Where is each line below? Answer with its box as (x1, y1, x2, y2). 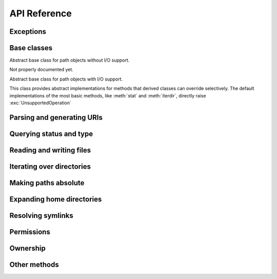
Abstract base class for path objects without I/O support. (9, 57, 130, 64)
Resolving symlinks (9, 211, 74, 220)
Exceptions (9, 27, 46, 36)
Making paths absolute (9, 178, 85, 187)
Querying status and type (9, 129, 93, 138)
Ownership (9, 244, 46, 252)
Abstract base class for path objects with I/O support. (9, 76, 123, 82)
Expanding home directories (9, 195, 102, 204)
